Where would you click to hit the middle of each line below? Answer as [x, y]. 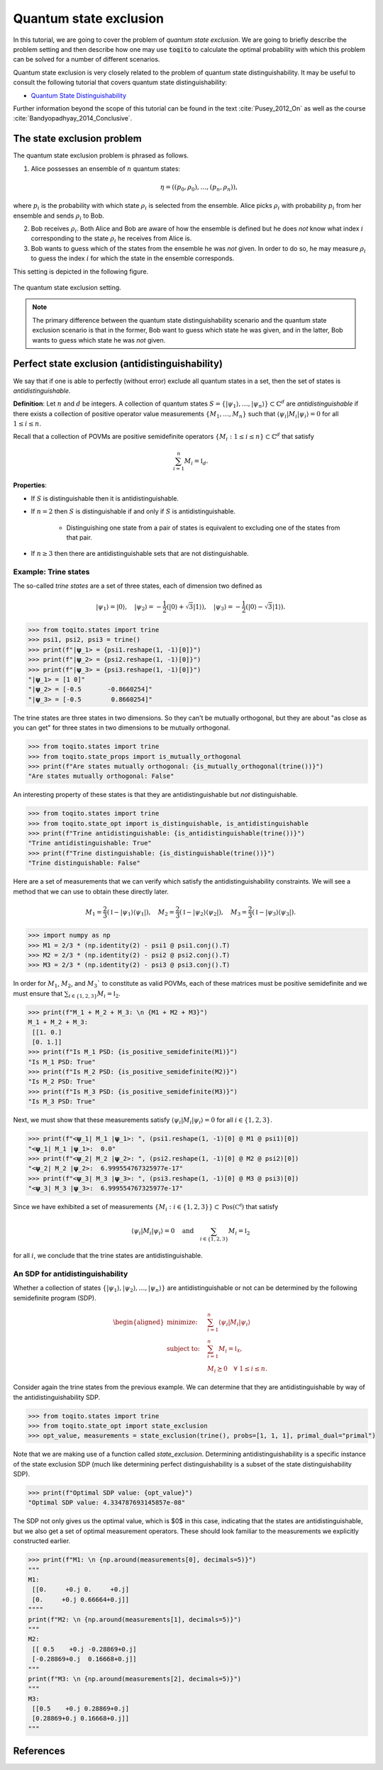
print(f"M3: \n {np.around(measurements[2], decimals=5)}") [135, 1679]
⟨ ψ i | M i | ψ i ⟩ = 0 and [163, 1232]
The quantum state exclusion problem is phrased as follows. [101, 155]
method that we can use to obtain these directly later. [91, 891]
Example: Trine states [51, 572]
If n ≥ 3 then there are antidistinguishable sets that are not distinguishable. [140, 554]
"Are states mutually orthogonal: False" [101, 776]
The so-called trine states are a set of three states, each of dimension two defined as [138, 586]
